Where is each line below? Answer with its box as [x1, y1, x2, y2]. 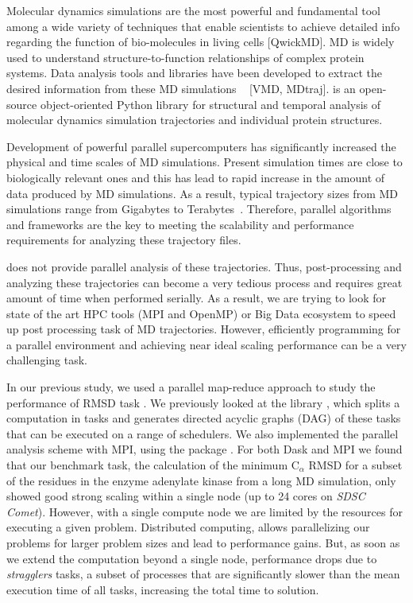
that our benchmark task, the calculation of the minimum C [6, 457, 299, 473]
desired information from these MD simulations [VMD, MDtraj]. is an [6, 80, 356, 96]
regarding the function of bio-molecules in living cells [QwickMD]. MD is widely [6, 33, 395, 50]
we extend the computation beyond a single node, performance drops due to [6, 550, 377, 566]
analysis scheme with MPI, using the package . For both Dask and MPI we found [6, 441, 403, 457]
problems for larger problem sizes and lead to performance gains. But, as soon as [6, 535, 400, 550]
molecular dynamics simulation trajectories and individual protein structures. [6, 111, 383, 128]
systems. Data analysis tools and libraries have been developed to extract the [6, 64, 382, 81]
